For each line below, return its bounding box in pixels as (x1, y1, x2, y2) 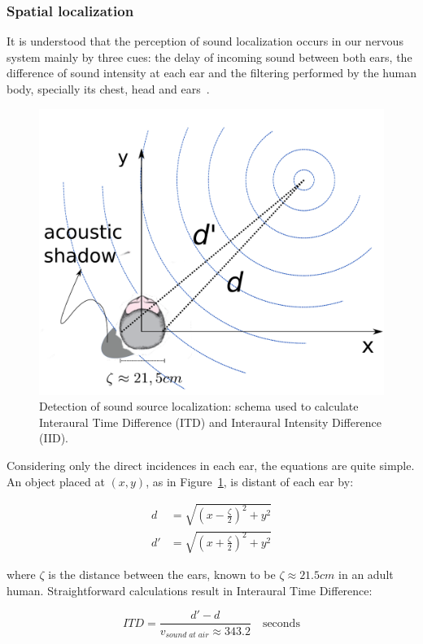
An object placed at (7, 472, 105, 490)
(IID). (39, 429, 68, 446)
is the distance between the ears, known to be (48, 566, 276, 583)
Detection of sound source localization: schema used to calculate (39, 398, 359, 415)
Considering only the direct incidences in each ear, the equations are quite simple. (7, 456, 415, 473)
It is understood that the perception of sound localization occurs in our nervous (7, 33, 403, 50)
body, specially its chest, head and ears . (7, 80, 210, 97)
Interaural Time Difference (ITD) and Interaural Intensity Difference (39, 413, 382, 430)
